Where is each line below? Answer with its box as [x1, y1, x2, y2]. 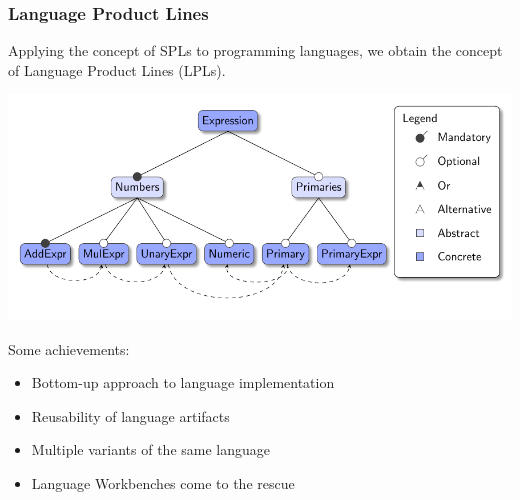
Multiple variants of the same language [31, 439, 270, 460]
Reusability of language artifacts [31, 405, 230, 426]
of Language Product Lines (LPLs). [8, 59, 226, 80]
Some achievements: [8, 338, 130, 359]
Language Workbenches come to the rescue [31, 472, 295, 493]
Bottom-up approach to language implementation [31, 372, 335, 393]
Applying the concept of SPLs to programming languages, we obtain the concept [8, 40, 503, 61]
